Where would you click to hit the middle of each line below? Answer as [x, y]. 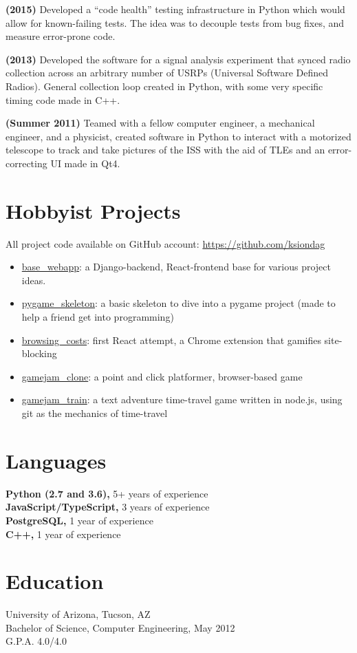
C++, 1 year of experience [63, 534]
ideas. [34, 280]
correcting [26, 163]
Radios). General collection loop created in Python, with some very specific [164, 86]
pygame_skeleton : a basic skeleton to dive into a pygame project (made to [178, 303]
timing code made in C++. [63, 99]
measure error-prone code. [61, 36]
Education [55, 581]
